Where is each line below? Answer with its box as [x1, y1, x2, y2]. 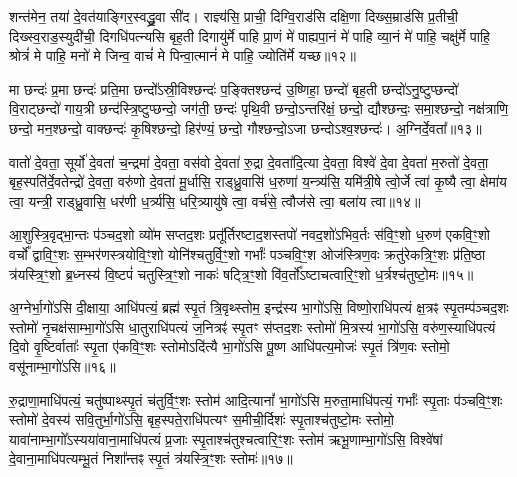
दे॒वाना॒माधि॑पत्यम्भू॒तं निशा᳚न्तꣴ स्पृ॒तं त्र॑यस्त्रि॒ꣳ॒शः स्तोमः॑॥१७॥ [9, 448, 293, 469]
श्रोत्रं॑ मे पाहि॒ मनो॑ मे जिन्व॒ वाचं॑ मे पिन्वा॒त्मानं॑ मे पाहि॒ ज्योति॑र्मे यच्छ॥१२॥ [9, 45, 356, 66]
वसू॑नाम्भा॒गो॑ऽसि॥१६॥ [9, 355, 116, 376]
